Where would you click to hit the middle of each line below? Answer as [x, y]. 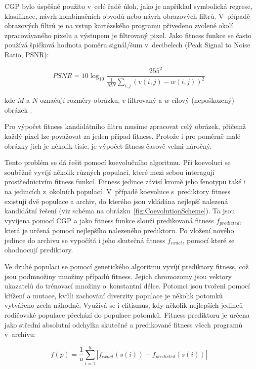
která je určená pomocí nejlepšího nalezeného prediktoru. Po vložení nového [119, 230]
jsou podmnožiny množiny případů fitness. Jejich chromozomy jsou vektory [118, 276]
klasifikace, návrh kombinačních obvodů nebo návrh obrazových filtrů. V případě [127, 16]
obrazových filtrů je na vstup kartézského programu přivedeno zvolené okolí [119, 25]
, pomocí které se [209, 240]
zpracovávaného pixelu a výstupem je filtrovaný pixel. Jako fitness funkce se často [128, 35]
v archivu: [20, 334]
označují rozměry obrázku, [80, 100]
